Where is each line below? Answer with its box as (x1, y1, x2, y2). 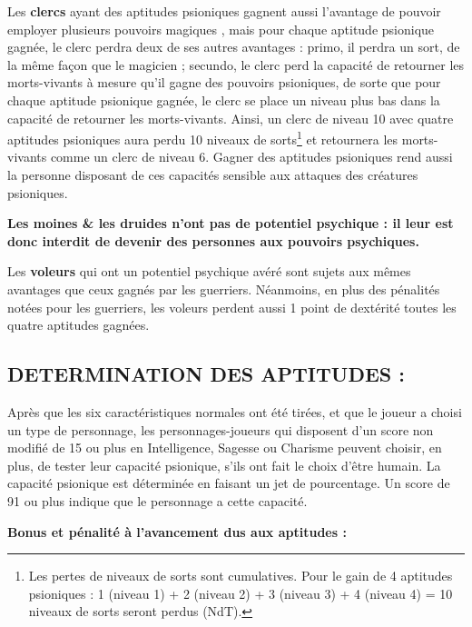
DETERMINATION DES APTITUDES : (7, 360, 405, 388)
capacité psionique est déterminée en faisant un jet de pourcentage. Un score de (7, 473, 450, 493)
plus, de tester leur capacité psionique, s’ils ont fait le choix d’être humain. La (7, 455, 441, 474)
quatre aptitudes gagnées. (7, 315, 150, 334)
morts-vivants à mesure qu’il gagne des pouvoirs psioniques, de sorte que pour (7, 73, 441, 92)
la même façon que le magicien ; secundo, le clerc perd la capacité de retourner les (7, 55, 465, 74)
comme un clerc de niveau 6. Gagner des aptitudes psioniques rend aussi (50, 147, 453, 166)
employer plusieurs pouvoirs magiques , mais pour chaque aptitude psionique (7, 19, 435, 38)
